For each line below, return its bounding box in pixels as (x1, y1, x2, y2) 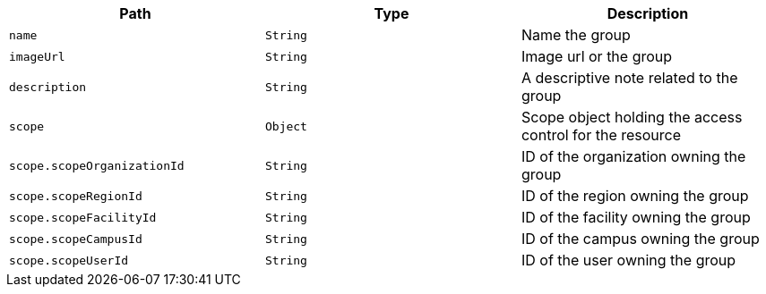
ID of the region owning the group (521, 187, 749, 205)
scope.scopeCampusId (9, 231, 142, 246)
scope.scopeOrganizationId (9, 158, 185, 172)
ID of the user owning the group (521, 251, 736, 269)
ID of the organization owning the (521, 147, 746, 165)
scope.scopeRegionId (9, 189, 142, 203)
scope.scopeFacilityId (9, 210, 157, 224)
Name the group (521, 26, 631, 44)
